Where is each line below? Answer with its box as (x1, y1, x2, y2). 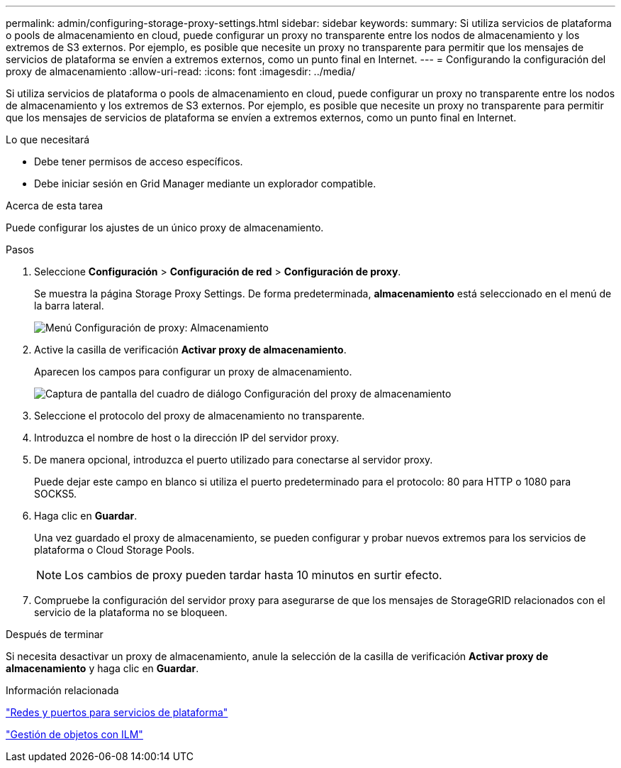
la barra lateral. (34, 300, 104, 312)
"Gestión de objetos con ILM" (6, 728, 143, 740)
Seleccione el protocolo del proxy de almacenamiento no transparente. (34, 410, 365, 422)
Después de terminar (6, 628, 103, 640)
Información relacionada (6, 684, 119, 696)
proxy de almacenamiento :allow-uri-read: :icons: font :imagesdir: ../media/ (6, 65, 356, 77)
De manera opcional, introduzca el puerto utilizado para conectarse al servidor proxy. (34, 454, 433, 466)
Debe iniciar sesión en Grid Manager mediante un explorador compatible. (34, 177, 376, 190)
